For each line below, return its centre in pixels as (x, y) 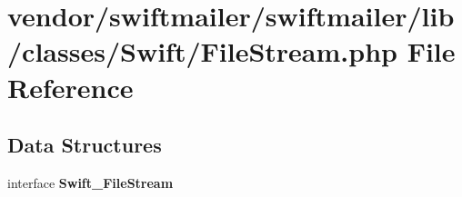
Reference (70, 87)
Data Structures (85, 145)
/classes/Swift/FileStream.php (202, 51)
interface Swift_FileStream (90, 182)
